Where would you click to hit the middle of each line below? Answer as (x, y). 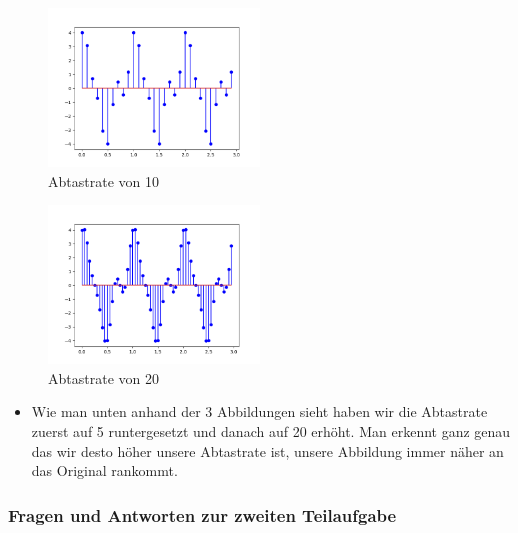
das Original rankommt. (104, 470)
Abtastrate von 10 (103, 180)
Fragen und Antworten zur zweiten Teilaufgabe (202, 514)
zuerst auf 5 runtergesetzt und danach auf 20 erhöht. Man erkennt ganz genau (271, 430)
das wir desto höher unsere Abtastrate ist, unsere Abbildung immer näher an (267, 450)
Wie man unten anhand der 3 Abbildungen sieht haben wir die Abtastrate (259, 411)
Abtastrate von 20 (103, 377)
